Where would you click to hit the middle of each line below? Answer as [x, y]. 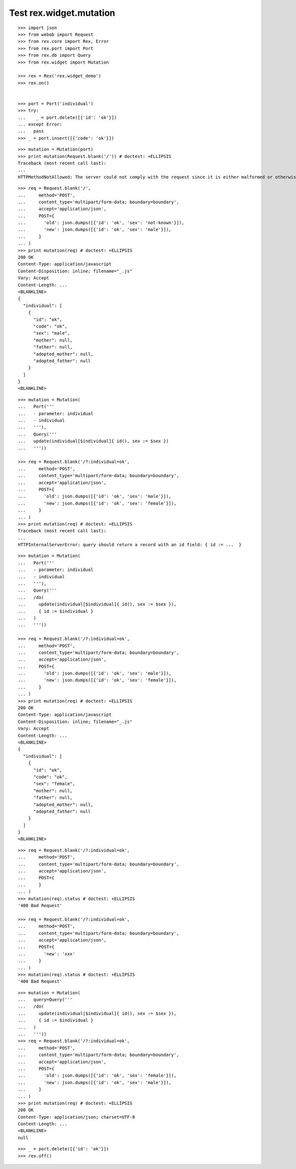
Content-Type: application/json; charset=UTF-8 [76, 1117]
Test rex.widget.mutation [62, 13]
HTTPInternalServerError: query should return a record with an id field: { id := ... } [130, 545]
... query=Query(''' [45, 1000]
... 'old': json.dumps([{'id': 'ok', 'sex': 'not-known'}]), [101, 223]
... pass [31, 131]
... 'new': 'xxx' [47, 954]
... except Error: [40, 124]
